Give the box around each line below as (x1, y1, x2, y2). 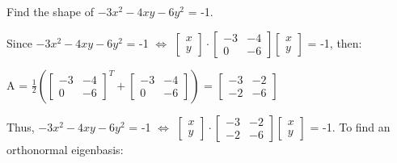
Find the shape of (6, 3, 95, 19)
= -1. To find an (310, 118, 391, 135)
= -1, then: (307, 34, 362, 51)
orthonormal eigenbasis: (6, 140, 124, 157)
